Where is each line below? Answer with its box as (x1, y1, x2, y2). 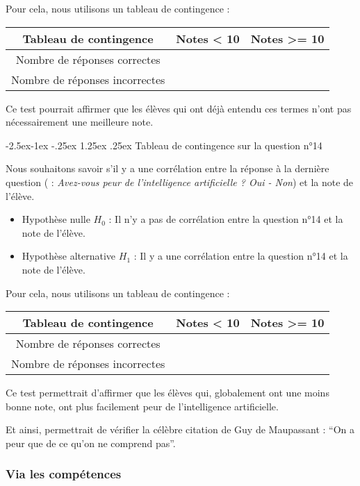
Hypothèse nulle (22, 212, 90, 226)
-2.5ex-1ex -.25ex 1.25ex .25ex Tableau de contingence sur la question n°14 (6, 137, 322, 152)
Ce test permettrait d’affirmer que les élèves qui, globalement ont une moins (6, 385, 329, 400)
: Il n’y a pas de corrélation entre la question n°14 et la (108, 212, 343, 226)
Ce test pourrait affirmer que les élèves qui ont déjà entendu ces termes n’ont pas (6, 101, 352, 115)
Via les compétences (6, 465, 122, 483)
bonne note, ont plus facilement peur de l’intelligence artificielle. (6, 399, 279, 413)
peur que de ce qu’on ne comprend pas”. (6, 435, 176, 450)
